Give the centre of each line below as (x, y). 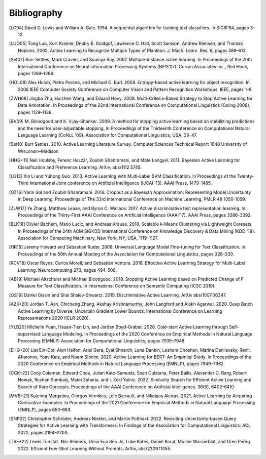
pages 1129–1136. (35, 112)
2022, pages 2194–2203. (43, 432)
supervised (29, 334)
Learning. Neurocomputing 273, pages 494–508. (67, 270)
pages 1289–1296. (36, 73)
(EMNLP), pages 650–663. (45, 410)
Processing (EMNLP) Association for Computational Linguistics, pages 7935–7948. (102, 341)
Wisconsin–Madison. (39, 151)
